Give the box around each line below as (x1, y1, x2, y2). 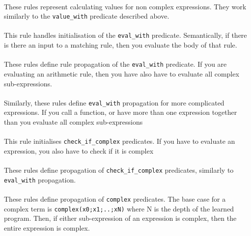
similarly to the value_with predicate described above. (4, 11, 169, 21)
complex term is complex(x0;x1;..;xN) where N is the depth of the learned (4, 203, 234, 213)
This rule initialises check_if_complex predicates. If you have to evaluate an (4, 136, 235, 146)
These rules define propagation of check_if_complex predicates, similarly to (4, 165, 234, 175)
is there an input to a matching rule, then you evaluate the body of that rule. (4, 40, 237, 50)
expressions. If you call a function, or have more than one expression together (4, 107, 237, 117)
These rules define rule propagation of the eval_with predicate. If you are (4, 59, 227, 69)
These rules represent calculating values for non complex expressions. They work (4, 1, 247, 11)
